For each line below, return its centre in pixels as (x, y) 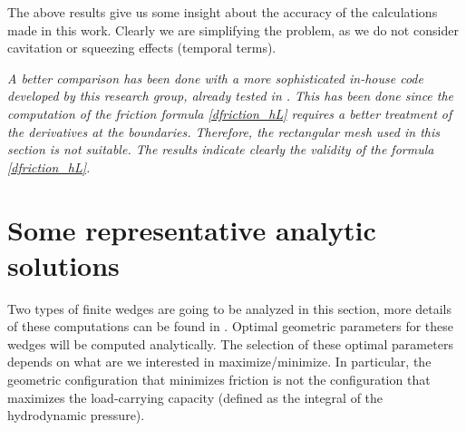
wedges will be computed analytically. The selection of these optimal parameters (230, 343)
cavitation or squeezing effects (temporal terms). (142, 48)
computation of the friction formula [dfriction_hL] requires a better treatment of (230, 113)
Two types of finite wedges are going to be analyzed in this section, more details (230, 308)
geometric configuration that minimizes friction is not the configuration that (219, 380)
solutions (63, 264)
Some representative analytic (192, 229)
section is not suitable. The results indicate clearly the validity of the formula (221, 149)
